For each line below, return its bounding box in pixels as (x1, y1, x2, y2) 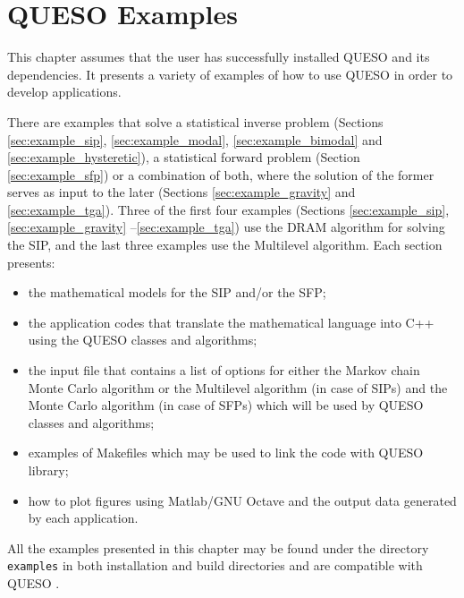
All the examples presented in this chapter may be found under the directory (7, 538, 429, 557)
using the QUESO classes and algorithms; (28, 330, 257, 349)
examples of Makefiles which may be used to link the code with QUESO (28, 443, 424, 462)
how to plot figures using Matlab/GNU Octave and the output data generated (28, 491, 457, 509)
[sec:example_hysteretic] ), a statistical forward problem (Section (7, 148, 360, 167)
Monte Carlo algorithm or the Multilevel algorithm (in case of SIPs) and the (28, 378, 448, 397)
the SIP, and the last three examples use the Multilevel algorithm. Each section (7, 235, 443, 254)
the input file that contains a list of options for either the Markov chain (28, 361, 420, 380)
